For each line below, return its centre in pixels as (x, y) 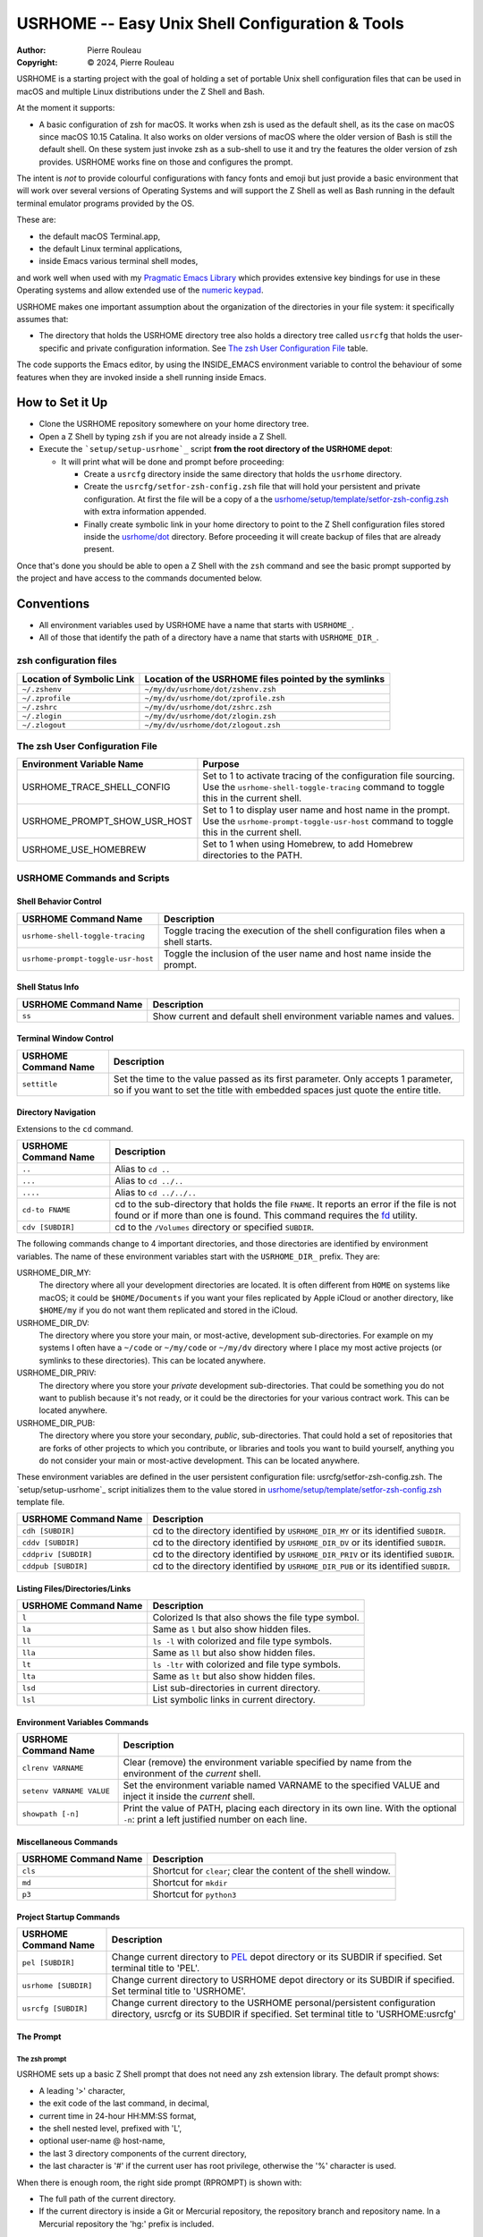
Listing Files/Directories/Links (74, 1589)
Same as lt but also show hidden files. (234, 1676)
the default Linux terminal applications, (110, 249)
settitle (40, 1084)
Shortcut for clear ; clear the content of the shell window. (271, 1871)
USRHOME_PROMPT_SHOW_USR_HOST (107, 821)
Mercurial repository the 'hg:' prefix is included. (127, 2224)
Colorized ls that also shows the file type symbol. (256, 1618)
